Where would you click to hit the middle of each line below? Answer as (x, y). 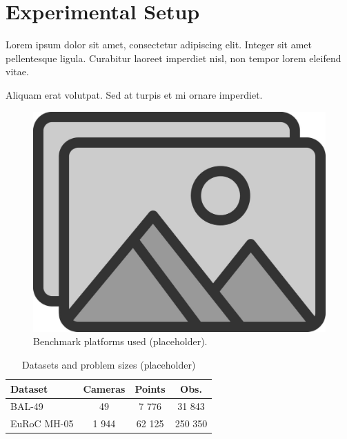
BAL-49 (27, 406)
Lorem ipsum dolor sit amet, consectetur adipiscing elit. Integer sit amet (159, 45)
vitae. (17, 71)
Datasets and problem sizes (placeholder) (109, 364)
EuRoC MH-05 (42, 423)
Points (150, 388)
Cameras (104, 388)
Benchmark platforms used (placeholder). (120, 341)
